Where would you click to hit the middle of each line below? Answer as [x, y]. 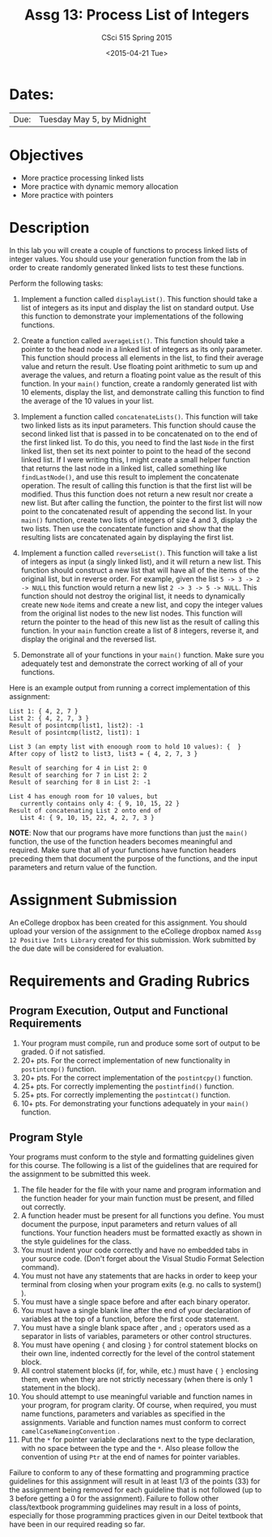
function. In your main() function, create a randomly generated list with [139, 384]
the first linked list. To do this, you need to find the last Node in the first [137, 442]
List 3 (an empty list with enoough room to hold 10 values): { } [125, 747]
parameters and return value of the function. [83, 867]
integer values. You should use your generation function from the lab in [127, 259]
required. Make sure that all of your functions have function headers [123, 850]
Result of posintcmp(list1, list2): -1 [76, 725]
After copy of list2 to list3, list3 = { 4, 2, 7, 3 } [104, 753]
